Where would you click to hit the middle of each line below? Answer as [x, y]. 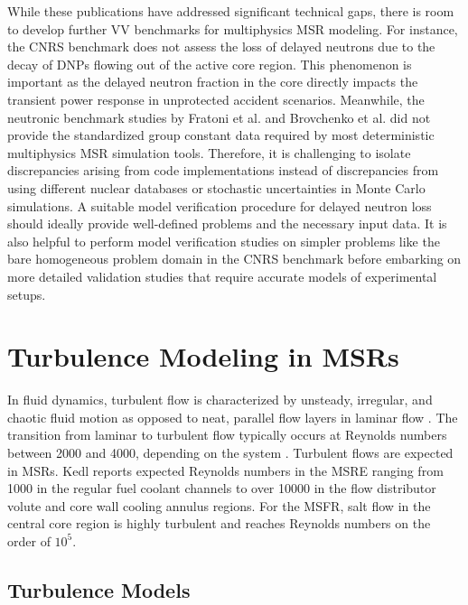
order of [29, 540]
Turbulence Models [99, 589]
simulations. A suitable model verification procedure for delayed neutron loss [220, 205]
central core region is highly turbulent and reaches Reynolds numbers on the [219, 523]
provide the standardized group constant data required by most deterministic [221, 135]
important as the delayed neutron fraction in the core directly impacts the [213, 82]
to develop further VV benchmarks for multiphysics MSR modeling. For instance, [233, 28]
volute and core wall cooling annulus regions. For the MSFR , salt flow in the [219, 505]
